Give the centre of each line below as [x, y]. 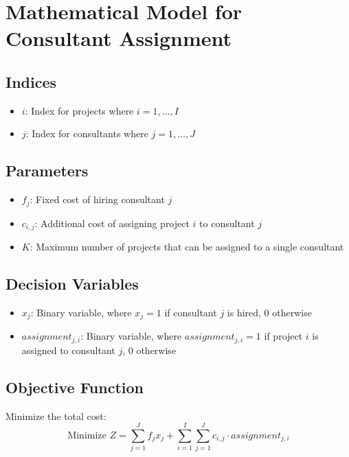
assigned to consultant [68, 350]
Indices [31, 81]
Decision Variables [72, 284]
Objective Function [75, 387]
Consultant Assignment [119, 38]
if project [283, 336]
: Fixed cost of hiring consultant [97, 199]
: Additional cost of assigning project [112, 223]
